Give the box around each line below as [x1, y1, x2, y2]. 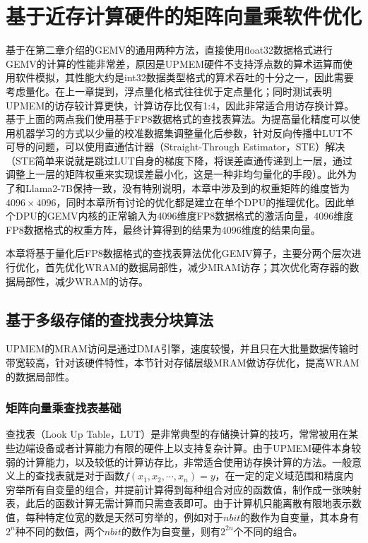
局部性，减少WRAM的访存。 [15, 273, 149, 288]
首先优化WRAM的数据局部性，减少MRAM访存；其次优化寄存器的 [44, 260, 350, 275]
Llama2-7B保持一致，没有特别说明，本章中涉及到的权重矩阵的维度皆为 [25, 181, 350, 196]
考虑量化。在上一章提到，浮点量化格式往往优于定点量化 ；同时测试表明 [6, 83, 332, 98]
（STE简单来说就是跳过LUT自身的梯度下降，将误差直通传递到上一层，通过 [6, 153, 352, 167]
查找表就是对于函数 [35, 468, 124, 483]
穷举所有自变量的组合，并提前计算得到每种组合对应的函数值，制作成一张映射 [6, 482, 362, 496]
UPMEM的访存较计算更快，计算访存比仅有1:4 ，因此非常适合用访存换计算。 [6, 97, 355, 112]
